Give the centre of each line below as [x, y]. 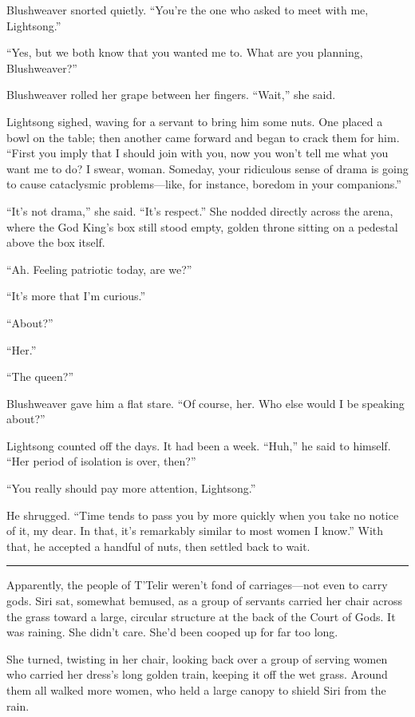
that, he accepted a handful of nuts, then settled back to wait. [158, 546]
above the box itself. [56, 242]
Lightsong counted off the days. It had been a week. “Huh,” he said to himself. [199, 445]
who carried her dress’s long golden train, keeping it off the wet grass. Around [197, 674]
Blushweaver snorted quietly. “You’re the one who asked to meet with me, [188, 10]
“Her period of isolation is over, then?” [101, 461]
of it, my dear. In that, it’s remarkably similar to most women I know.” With [195, 531]
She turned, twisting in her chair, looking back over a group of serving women [197, 658]
